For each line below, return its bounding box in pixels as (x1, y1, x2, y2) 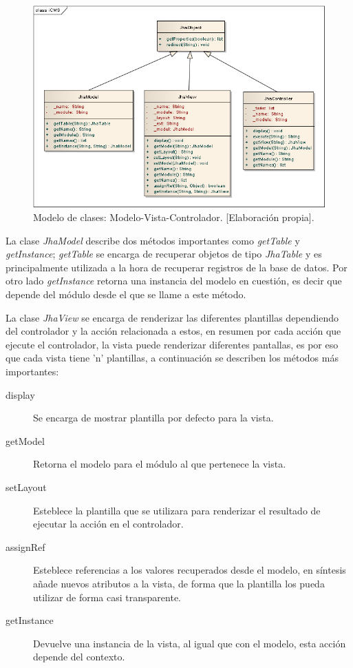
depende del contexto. (33, 649, 125, 664)
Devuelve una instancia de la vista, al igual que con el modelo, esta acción (33, 636, 346, 650)
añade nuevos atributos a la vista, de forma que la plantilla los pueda (33, 576, 325, 590)
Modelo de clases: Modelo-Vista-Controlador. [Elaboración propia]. (33, 210, 314, 225)
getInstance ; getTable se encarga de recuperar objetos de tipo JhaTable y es (6, 247, 322, 261)
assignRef (6, 539, 45, 554)
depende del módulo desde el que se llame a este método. (6, 287, 246, 301)
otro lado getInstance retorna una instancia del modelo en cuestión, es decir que (6, 273, 342, 288)
